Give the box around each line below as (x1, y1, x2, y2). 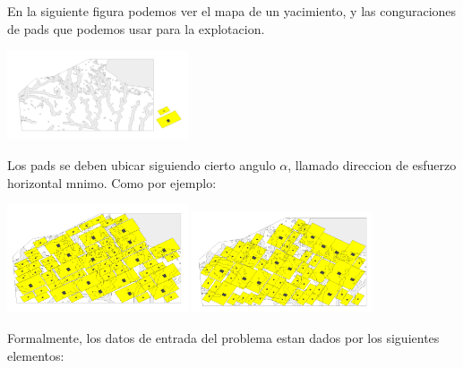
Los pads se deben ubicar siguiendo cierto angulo (7, 155, 276, 174)
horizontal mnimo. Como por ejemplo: (7, 173, 217, 192)
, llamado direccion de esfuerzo (287, 155, 457, 174)
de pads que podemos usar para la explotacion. (7, 19, 265, 38)
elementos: (7, 346, 64, 364)
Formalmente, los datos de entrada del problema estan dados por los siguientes (7, 329, 440, 347)
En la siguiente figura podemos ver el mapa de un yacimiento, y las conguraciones (7, 2, 457, 20)
